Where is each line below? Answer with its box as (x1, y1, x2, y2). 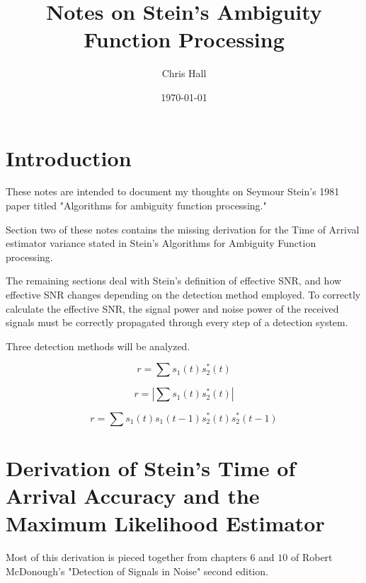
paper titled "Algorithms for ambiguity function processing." (6, 198, 267, 213)
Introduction (6, 143, 132, 172)
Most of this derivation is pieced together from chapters (6, 550, 247, 565)
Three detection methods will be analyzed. (6, 338, 190, 353)
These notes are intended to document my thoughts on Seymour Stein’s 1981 (6, 184, 340, 199)
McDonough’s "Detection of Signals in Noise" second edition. (6, 563, 268, 578)
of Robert (290, 550, 333, 565)
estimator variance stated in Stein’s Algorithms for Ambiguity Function (6, 236, 316, 250)
